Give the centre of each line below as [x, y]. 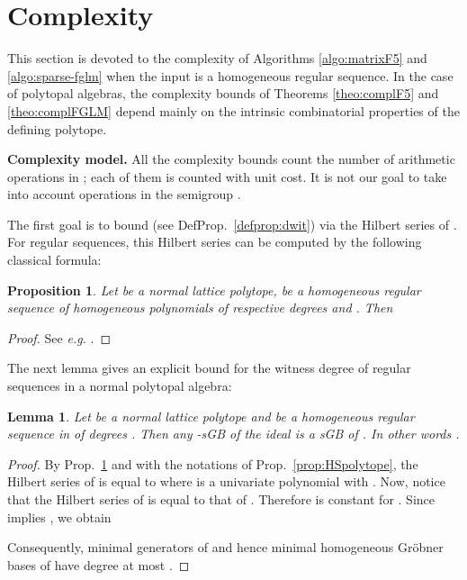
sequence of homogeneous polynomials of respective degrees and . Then [200, 308]
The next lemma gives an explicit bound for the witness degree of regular [209, 368]
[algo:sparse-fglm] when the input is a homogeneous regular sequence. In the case [230, 75]
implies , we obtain [59, 517]
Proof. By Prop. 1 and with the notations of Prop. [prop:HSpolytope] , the [213, 463]
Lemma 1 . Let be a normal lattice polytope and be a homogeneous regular [211, 416]
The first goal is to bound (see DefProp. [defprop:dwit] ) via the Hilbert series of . [232, 224]
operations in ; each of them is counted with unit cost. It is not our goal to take [227, 176]
